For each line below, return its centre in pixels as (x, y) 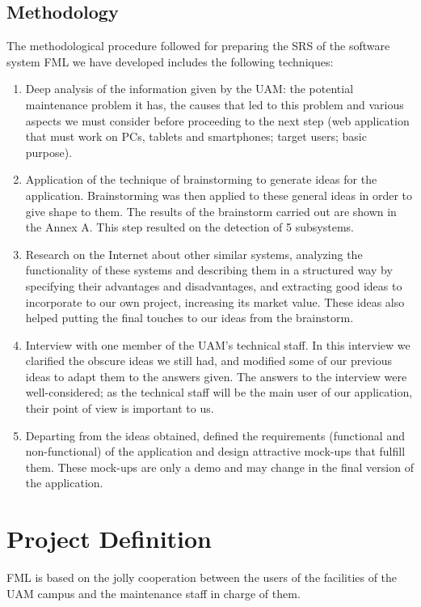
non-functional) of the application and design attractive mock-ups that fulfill (215, 451)
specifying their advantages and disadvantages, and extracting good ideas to (214, 285)
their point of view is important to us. (120, 408)
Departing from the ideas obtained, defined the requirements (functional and (215, 435)
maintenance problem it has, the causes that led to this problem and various (215, 104)
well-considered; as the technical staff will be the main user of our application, (219, 392)
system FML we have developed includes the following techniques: (170, 61)
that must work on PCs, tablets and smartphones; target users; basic (196, 136)
